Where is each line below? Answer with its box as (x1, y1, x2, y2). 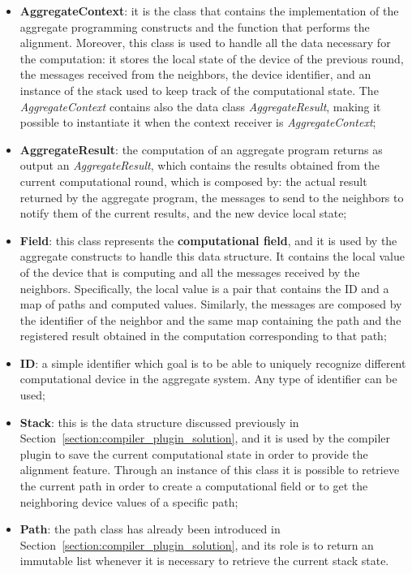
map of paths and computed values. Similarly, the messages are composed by (19, 296, 402, 313)
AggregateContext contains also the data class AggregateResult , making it (19, 97, 381, 114)
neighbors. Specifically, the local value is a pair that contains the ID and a (19, 279, 389, 296)
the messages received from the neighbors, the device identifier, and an (19, 66, 371, 83)
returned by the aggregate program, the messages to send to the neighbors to (19, 188, 404, 205)
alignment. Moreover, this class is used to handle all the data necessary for (19, 34, 391, 51)
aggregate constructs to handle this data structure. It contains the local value (19, 248, 405, 265)
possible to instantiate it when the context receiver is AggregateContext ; (19, 114, 376, 131)
